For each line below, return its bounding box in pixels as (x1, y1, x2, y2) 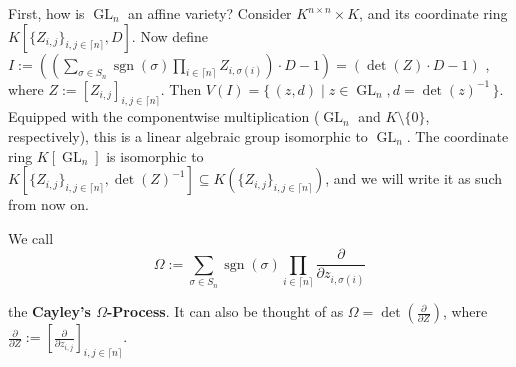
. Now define (131, 25, 209, 46)
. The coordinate (406, 125, 509, 146)
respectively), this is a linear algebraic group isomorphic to (8, 125, 368, 146)
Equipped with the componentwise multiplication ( (8, 106, 320, 127)
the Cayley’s (8, 301, 91, 322)
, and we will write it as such (325, 168, 503, 189)
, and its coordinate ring (359, 3, 508, 23)
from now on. (8, 194, 89, 215)
